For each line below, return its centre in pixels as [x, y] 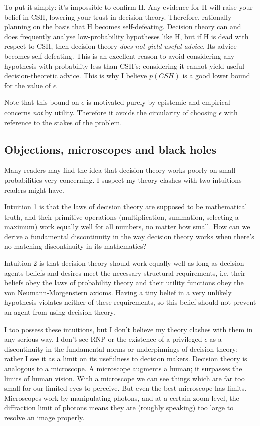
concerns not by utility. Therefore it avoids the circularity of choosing [110, 112]
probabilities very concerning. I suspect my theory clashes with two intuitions [123, 180]
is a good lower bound [216, 76]
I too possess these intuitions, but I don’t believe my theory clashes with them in [128, 329]
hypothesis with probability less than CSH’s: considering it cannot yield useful [124, 66]
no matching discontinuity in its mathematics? [75, 246]
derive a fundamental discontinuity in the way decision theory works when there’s [129, 236]
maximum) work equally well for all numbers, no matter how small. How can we [127, 226]
